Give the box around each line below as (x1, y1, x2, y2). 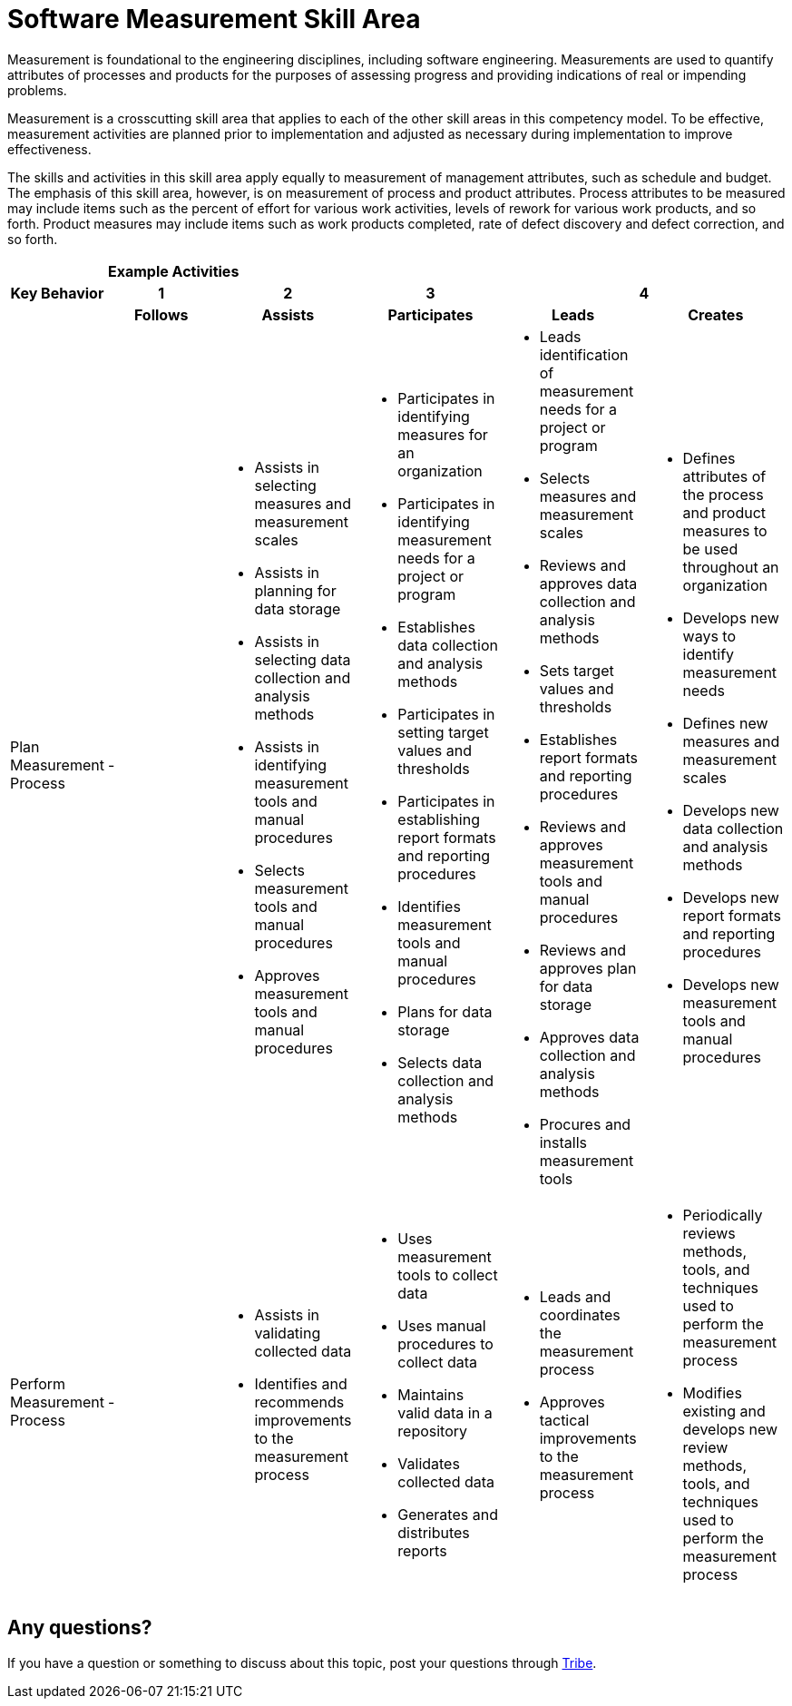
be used (682, 539, 738, 558)
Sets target (539, 661, 614, 680)
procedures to (397, 1334, 494, 1353)
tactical (539, 1410, 590, 1429)
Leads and (539, 1287, 611, 1306)
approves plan (539, 958, 637, 977)
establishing (397, 809, 480, 828)
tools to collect (397, 1265, 498, 1284)
